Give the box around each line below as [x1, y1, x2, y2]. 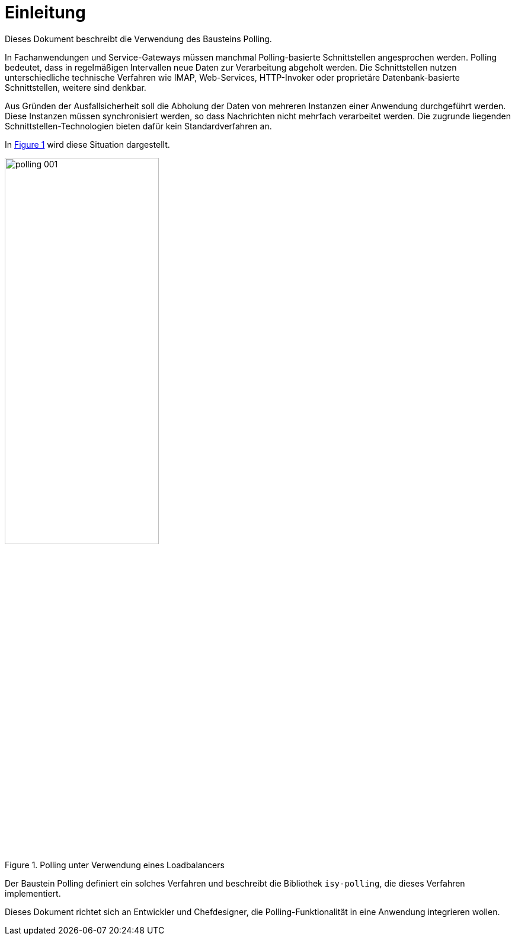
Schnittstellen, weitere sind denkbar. [5, 82, 146, 93]
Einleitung [5, 2, 86, 23]
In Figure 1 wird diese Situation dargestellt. [5, 139, 170, 150]
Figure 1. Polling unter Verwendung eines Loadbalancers [5, 860, 225, 871]
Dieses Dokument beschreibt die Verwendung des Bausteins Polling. [5, 33, 272, 44]
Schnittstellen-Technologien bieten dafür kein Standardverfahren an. [5, 120, 272, 131]
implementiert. [5, 888, 61, 899]
